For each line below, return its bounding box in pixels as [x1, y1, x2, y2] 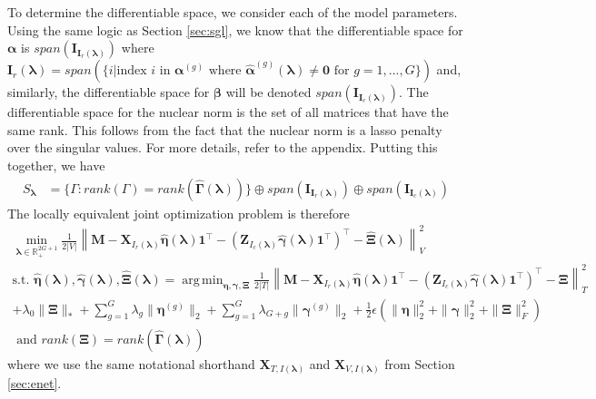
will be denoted [225, 83, 312, 102]
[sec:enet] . [7, 374, 62, 393]
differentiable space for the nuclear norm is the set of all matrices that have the [7, 102, 449, 122]
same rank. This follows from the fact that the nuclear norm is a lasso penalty [7, 120, 442, 139]
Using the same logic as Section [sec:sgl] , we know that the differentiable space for [7, 20, 463, 39]
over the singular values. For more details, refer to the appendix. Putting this [7, 138, 438, 157]
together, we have [7, 155, 105, 174]
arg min [182, 273, 223, 287]
